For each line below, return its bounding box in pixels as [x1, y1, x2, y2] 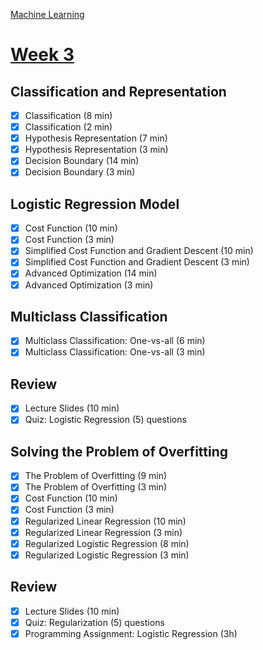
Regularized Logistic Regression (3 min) [24, 549, 190, 561]
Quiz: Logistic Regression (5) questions [24, 414, 187, 426]
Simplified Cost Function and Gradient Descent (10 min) [24, 245, 254, 257]
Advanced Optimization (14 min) [24, 267, 158, 279]
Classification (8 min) [24, 110, 113, 121]
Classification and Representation [10, 83, 227, 100]
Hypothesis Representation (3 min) [24, 144, 169, 156]
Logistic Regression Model [10, 195, 180, 213]
